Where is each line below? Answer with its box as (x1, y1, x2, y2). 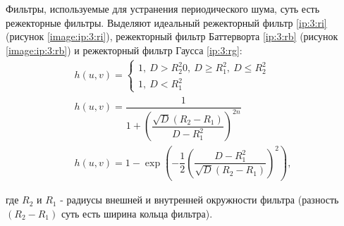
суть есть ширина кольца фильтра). (61, 206, 213, 220)
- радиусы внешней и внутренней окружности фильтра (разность (60, 192, 339, 207)
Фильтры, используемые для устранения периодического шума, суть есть (6, 1, 320, 15)
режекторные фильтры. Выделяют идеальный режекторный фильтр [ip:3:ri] (6, 15, 327, 30)
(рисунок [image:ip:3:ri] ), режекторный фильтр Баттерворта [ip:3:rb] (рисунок (6, 29, 338, 44)
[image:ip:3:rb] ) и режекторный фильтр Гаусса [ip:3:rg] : (6, 42, 242, 57)
